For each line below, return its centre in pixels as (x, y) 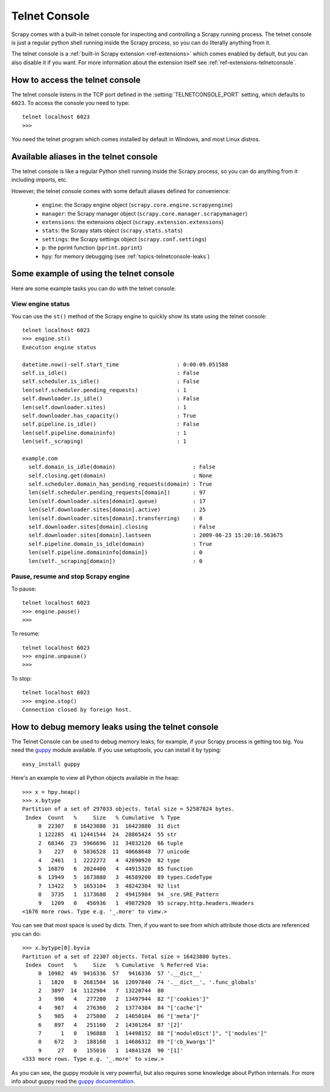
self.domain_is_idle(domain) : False (122, 467)
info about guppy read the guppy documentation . (73, 1081)
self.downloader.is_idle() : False (111, 399)
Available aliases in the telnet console (85, 157)
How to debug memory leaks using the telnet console (115, 727)
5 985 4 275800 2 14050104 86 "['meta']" (119, 1016)
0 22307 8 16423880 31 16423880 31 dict (109, 826)
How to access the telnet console (76, 80)
